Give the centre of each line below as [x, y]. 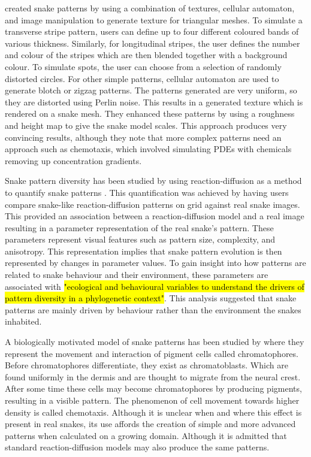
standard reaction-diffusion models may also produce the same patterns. [137, 447]
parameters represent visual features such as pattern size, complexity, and [140, 239]
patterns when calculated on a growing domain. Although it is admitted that [146, 435]
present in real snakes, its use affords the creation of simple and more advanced [150, 424]
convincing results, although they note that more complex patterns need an [143, 137]
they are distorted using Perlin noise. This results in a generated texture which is [154, 102]
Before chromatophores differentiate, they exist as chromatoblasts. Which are [147, 365]
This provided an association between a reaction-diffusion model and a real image [155, 216]
